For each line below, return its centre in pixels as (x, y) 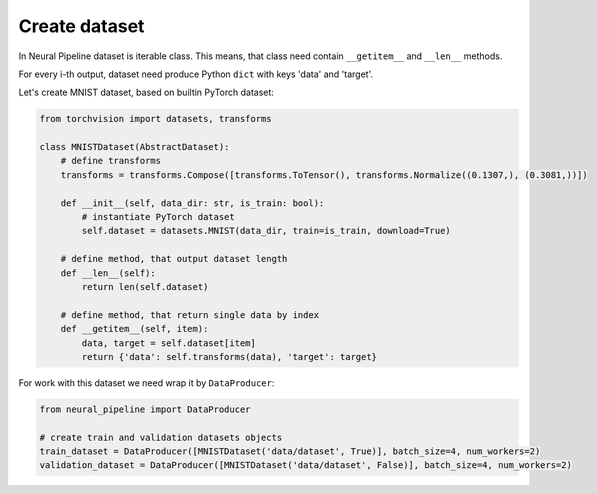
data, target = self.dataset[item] (169, 343)
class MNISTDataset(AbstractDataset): (134, 147)
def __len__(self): (108, 273)
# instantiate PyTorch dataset (158, 217)
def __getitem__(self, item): (134, 329)
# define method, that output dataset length (174, 259)
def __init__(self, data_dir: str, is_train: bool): (192, 203)
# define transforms (111, 161)
